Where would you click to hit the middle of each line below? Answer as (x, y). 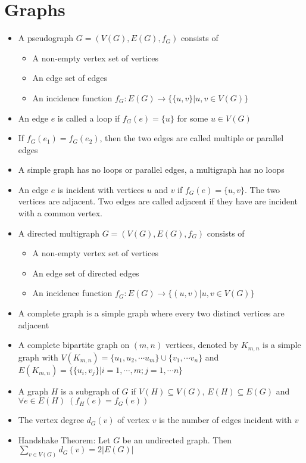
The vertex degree (51, 420)
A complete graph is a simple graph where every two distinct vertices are (151, 313)
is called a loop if (89, 118)
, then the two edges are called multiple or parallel (192, 138)
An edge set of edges (70, 78)
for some (193, 118)
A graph (33, 391)
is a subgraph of (90, 391)
